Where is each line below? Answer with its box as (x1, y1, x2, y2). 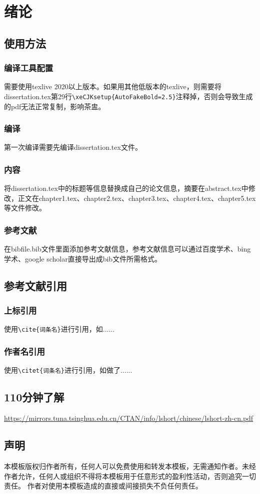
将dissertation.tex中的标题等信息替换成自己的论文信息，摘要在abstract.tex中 (4, 183, 248, 193)
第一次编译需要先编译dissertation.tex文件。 (4, 142, 142, 152)
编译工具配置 (4, 62, 53, 74)
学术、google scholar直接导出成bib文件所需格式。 (4, 253, 162, 264)
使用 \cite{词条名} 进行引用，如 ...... (4, 324, 115, 334)
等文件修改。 (4, 202, 46, 213)
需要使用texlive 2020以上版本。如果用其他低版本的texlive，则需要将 (4, 81, 221, 92)
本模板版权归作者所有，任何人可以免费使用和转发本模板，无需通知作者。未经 (4, 460, 256, 471)
